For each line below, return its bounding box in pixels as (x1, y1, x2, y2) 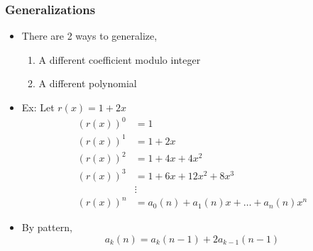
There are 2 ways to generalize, (21, 28, 158, 43)
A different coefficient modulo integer (38, 52, 201, 67)
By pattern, (21, 220, 72, 235)
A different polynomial (38, 76, 137, 91)
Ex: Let (21, 100, 55, 114)
